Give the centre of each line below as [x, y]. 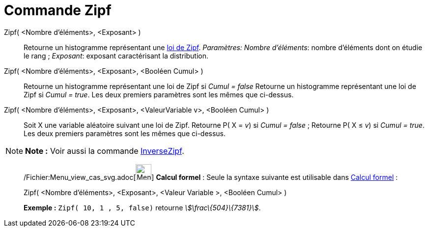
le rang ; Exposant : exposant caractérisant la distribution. [116, 56]
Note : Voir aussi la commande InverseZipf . [105, 151]
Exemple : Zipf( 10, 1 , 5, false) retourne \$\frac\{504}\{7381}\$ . [142, 207]
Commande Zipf [58, 10]
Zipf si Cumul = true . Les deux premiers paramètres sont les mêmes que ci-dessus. [159, 94]
